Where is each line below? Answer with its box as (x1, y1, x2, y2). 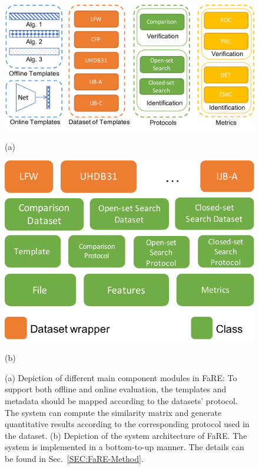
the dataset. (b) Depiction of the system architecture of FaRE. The (5, 429, 247, 441)
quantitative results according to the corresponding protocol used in (5, 418, 250, 430)
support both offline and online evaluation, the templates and (5, 383, 227, 395)
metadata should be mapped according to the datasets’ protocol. (5, 394, 238, 406)
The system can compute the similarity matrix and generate (5, 406, 222, 418)
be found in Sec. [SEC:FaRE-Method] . (5, 452, 144, 464)
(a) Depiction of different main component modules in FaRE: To (5, 371, 237, 383)
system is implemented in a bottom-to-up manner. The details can (5, 441, 244, 453)
